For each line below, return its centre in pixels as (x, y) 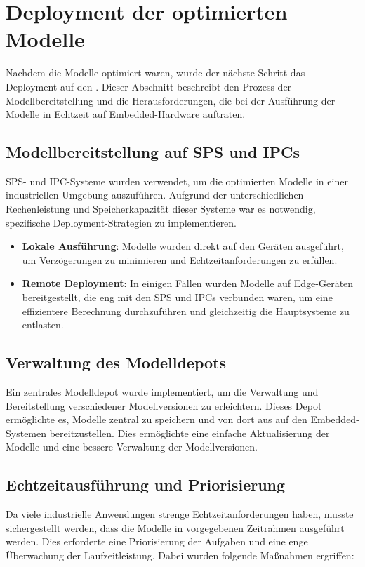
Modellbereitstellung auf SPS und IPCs (153, 152)
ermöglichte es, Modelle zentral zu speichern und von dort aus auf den (157, 419)
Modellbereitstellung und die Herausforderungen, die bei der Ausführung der (171, 100)
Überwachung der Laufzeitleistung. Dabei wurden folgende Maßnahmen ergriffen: (180, 555)
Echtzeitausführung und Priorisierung (146, 485)
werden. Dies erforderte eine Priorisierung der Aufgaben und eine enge (157, 541)
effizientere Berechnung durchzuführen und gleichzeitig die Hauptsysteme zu (186, 311)
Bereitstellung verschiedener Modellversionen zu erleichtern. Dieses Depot (164, 405)
